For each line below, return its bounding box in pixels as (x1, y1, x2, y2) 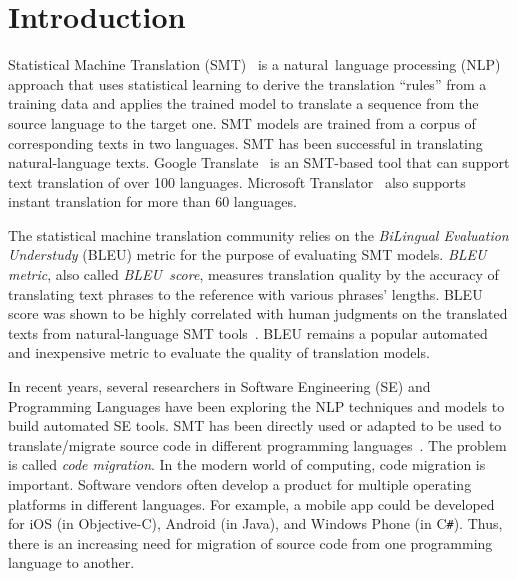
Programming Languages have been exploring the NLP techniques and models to (8, 395, 505, 416)
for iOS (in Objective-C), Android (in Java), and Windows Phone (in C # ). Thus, (8, 513, 503, 534)
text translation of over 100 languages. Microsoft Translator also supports (8, 171, 466, 192)
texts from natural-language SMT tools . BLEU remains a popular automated (8, 322, 488, 343)
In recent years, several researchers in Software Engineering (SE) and (8, 376, 431, 397)
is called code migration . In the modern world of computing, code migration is (8, 454, 486, 475)
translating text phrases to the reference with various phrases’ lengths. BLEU (8, 283, 483, 304)
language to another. (8, 552, 135, 573)
